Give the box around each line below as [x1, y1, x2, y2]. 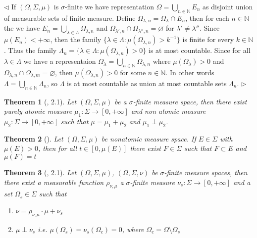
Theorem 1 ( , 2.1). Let [4, 96, 77, 106]
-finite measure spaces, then [164, 167, 248, 178]
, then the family [50, 34, 102, 45]
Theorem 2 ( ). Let [4, 133, 63, 143]
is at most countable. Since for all [149, 45, 251, 55]
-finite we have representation [64, 1, 154, 11]
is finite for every [182, 34, 234, 45]
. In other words [165, 67, 214, 77]
